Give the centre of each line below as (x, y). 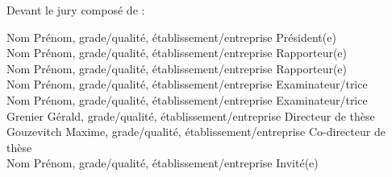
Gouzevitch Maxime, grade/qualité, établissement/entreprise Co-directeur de (196, 132)
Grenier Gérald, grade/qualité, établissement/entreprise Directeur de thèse (191, 115)
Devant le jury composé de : (76, 10)
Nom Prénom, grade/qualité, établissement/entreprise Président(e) (171, 37)
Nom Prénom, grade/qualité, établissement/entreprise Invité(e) (163, 163)
